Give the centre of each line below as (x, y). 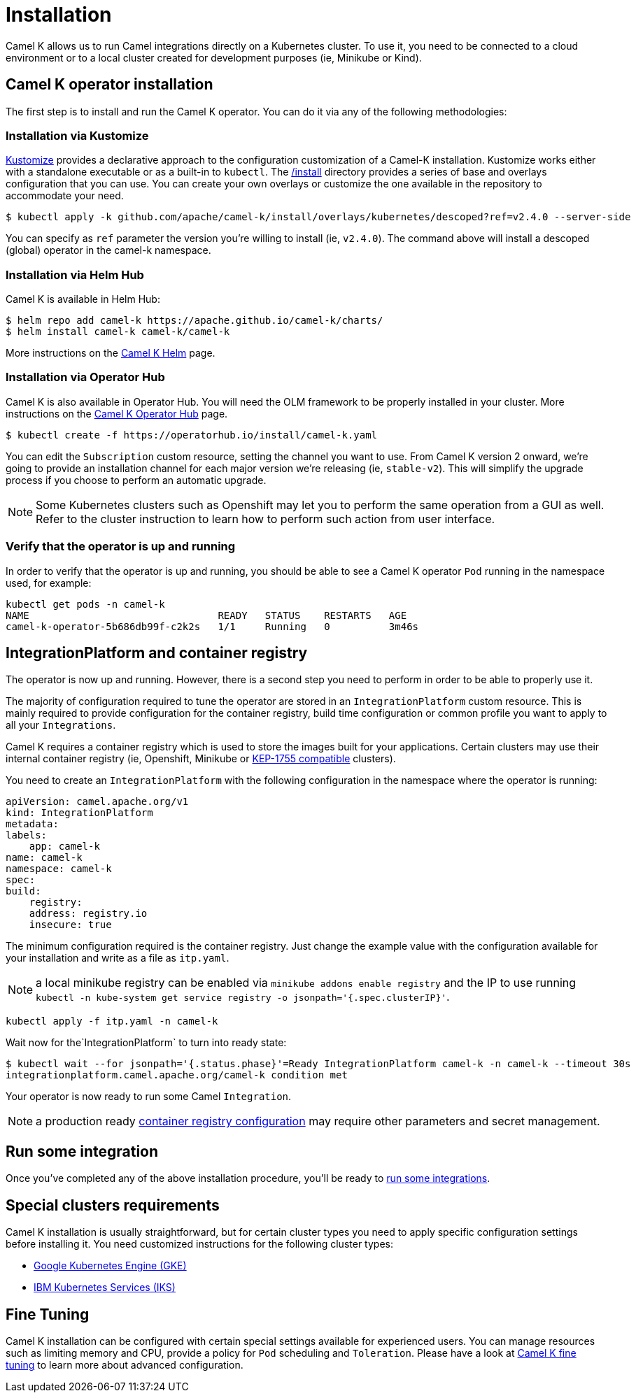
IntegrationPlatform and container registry (157, 653)
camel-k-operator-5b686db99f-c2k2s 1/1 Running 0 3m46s (212, 626)
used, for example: (49, 583)
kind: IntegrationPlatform (79, 813)
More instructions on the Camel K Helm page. (111, 353)
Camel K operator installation (109, 85)
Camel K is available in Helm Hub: (83, 299)
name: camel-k (44, 858)
